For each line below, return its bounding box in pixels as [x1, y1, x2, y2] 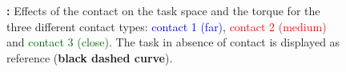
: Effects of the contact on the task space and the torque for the [6, 2, 320, 18]
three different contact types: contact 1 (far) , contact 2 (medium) [6, 18, 327, 34]
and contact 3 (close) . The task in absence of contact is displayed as [6, 34, 340, 50]
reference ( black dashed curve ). [6, 49, 173, 66]
